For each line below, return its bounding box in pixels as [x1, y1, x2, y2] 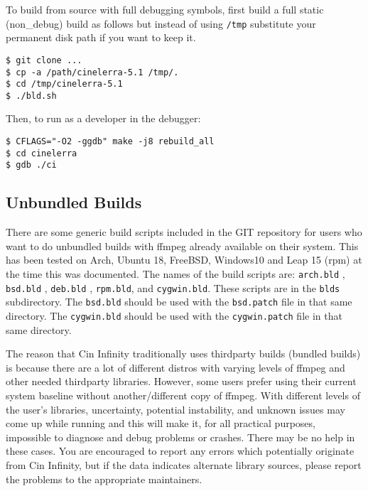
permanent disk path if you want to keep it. [6, 30, 196, 45]
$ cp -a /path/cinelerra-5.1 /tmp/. [6, 67, 179, 77]
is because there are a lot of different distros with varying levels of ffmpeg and [6, 360, 345, 374]
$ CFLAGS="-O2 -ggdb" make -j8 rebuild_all [6, 136, 215, 147]
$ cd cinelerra [6, 148, 77, 158]
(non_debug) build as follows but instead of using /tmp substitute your [6, 16, 316, 31]
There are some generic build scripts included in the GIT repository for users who [6, 225, 362, 239]
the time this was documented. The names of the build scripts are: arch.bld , [6, 266, 345, 281]
